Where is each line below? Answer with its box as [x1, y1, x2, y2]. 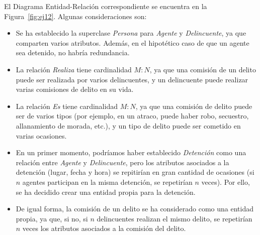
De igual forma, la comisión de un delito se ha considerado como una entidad [16, 203, 254, 214]
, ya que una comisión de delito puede [135, 100, 252, 111]
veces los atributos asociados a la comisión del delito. [22, 223, 186, 233]
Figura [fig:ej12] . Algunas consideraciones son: [4, 11, 147, 21]
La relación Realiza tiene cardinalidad [16, 64, 132, 74]
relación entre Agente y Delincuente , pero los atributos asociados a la [16, 157, 229, 167]
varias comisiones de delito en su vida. [16, 84, 134, 94]
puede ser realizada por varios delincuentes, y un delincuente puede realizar [16, 74, 248, 84]
